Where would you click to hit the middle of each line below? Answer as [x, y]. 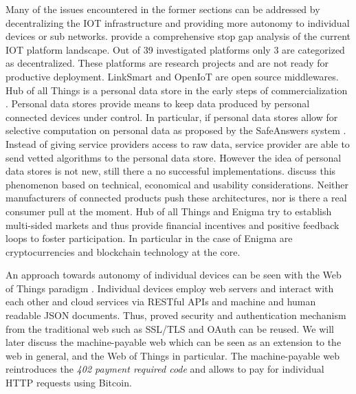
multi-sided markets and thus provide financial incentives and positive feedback [173, 225]
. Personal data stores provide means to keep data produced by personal [158, 103]
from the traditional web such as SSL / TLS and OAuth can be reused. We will [170, 328]
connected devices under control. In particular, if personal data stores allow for [172, 117]
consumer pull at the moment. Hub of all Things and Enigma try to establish [169, 211]
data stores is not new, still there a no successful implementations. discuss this [171, 171]
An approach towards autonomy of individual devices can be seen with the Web [174, 275]
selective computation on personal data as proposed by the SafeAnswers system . [176, 130]
